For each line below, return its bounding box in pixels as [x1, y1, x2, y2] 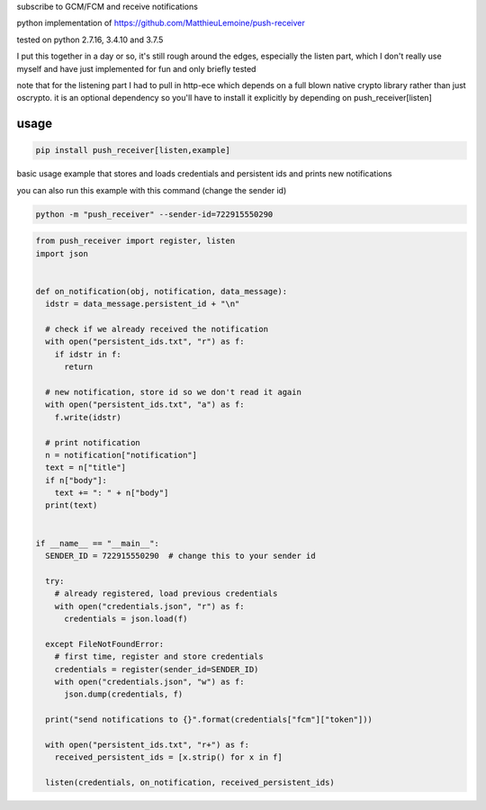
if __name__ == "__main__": [35, 538, 159, 548]
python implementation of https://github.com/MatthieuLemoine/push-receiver [16, 18, 305, 29]
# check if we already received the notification [45, 324, 269, 335]
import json [35, 248, 89, 258]
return [64, 362, 94, 373]
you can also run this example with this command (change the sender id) [16, 184, 287, 195]
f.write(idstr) [54, 412, 121, 422]
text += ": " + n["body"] [54, 488, 169, 499]
